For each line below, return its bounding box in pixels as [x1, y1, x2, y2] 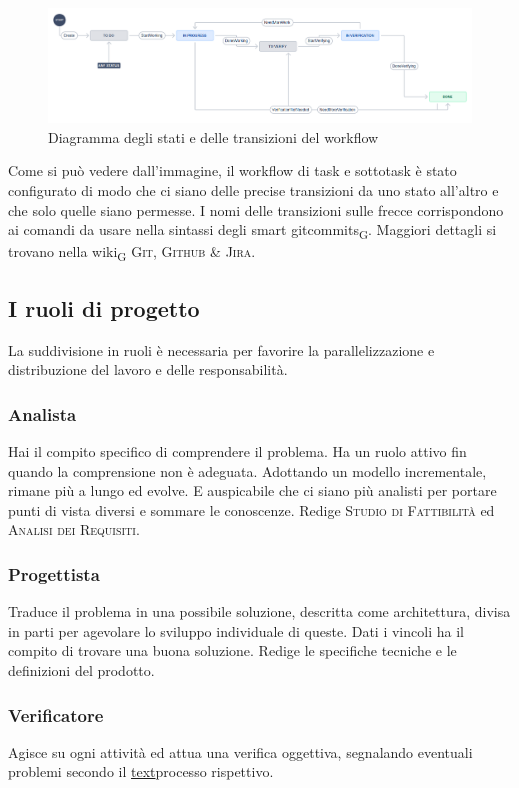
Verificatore [8, 702, 104, 727]
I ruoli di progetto [8, 292, 200, 323]
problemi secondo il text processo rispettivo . [8, 761, 274, 782]
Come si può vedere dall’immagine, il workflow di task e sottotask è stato [8, 160, 457, 181]
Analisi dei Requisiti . [8, 519, 140, 540]
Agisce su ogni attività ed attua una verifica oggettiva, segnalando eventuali [8, 741, 473, 762]
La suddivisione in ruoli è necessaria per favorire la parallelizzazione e [8, 339, 435, 360]
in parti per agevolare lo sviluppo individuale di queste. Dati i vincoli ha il [8, 620, 464, 641]
